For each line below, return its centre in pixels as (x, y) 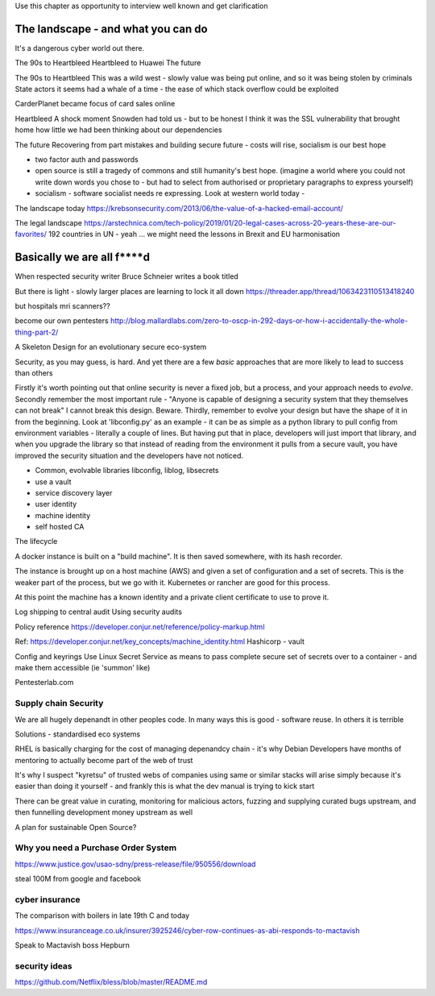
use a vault (53, 481)
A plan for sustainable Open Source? (76, 827)
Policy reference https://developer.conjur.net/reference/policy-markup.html (140, 627)
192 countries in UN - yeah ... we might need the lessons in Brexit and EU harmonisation (195, 234)
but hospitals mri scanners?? (62, 306)
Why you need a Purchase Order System (96, 848)
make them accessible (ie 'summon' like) (83, 668)
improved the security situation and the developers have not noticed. (129, 455)
